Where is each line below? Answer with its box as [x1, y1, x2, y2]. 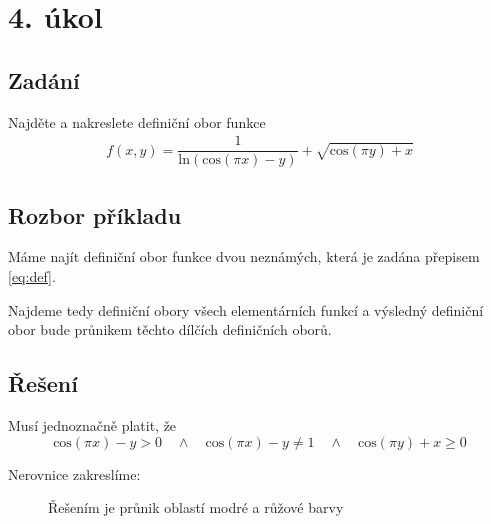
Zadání [8, 64, 80, 95]
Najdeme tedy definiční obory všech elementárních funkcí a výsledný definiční [8, 299, 484, 320]
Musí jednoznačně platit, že [8, 415, 177, 436]
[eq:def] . [8, 266, 56, 287]
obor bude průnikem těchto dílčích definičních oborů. [8, 319, 332, 340]
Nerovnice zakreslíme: [8, 463, 141, 484]
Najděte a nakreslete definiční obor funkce [8, 111, 266, 132]
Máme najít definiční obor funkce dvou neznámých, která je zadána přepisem [8, 246, 480, 267]
